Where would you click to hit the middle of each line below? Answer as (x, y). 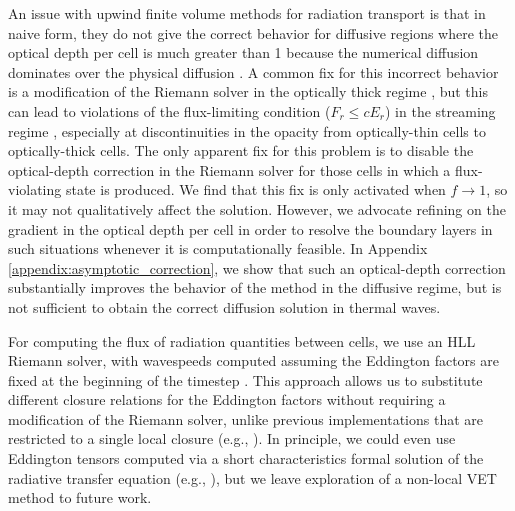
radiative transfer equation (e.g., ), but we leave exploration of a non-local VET (252, 477)
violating (35, 189)
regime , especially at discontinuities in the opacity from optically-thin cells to (247, 130)
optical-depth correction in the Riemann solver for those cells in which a (229, 169)
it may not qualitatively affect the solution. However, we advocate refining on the (257, 208)
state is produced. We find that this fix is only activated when (255, 189)
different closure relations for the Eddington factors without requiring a (227, 399)
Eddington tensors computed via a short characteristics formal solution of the (246, 458)
